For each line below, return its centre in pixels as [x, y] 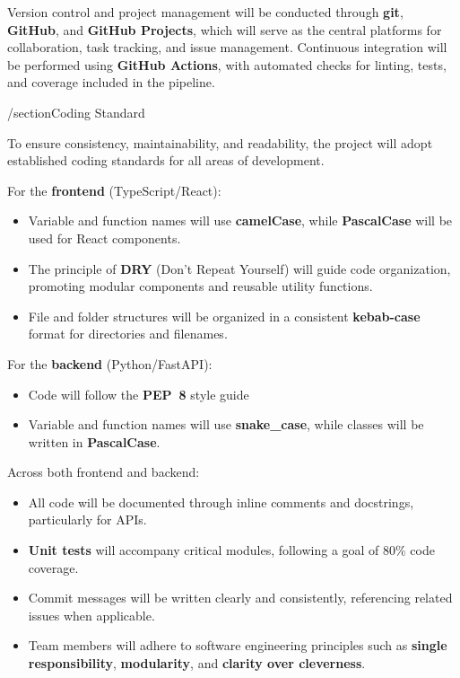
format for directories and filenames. [128, 334]
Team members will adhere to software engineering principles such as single [238, 645]
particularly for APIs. [87, 520]
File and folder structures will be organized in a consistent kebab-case [224, 316]
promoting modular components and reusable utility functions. [200, 286]
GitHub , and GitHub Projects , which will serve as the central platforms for [225, 29]
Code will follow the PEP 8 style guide [139, 394]
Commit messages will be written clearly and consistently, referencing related [240, 598]
